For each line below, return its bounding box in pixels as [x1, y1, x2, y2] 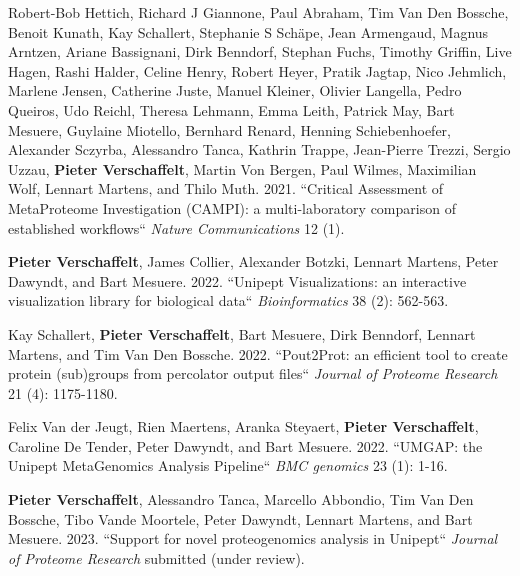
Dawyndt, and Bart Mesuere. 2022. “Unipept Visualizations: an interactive [8, 270, 467, 291]
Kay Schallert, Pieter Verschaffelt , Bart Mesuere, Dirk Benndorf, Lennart [8, 323, 476, 344]
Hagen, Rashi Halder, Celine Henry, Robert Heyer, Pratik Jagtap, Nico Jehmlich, [8, 60, 507, 81]
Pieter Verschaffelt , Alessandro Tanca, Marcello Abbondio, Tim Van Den [8, 489, 474, 510]
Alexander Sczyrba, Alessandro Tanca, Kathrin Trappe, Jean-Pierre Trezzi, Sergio [8, 139, 511, 160]
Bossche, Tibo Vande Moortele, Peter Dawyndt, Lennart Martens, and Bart [8, 508, 473, 529]
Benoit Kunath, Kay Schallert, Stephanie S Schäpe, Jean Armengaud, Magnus [8, 21, 489, 42]
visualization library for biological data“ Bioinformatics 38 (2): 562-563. [8, 290, 449, 311]
